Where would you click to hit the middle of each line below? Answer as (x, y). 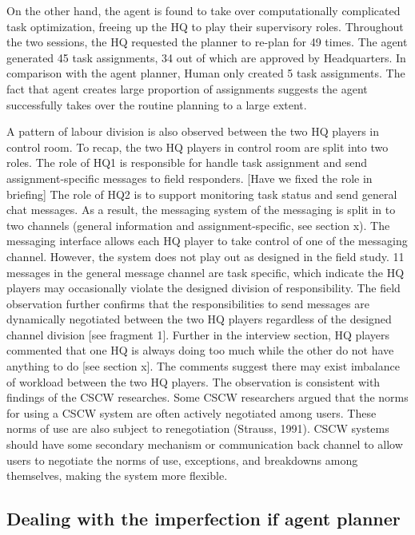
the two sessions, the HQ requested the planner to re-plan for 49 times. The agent (207, 42)
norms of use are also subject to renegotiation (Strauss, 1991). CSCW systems (198, 428)
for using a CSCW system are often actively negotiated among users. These (192, 412)
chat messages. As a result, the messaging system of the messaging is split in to (201, 210)
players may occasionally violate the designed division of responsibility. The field (204, 288)
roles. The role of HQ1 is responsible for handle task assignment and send (187, 162)
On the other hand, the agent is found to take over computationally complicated (204, 10)
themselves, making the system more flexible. (117, 476)
